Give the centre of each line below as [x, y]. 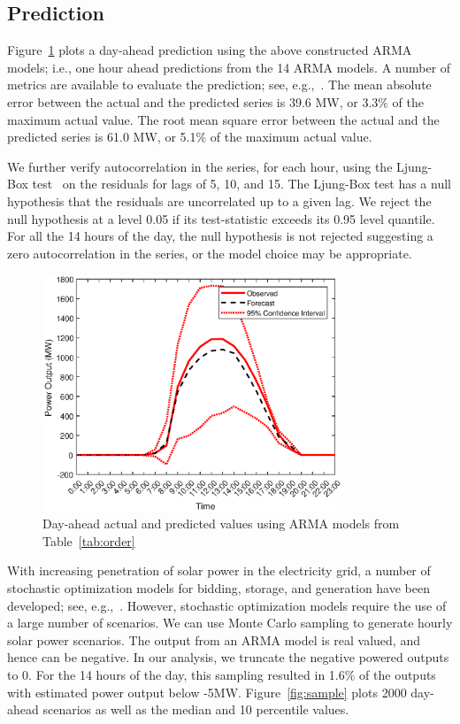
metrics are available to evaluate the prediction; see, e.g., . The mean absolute [219, 85]
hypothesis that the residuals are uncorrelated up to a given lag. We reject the [219, 200]
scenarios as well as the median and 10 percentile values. [196, 709]
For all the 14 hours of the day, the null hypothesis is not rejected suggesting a [220, 236]
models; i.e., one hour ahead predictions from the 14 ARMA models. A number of [229, 67]
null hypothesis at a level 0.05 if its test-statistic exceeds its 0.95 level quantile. [221, 218]
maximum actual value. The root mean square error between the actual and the [223, 119]
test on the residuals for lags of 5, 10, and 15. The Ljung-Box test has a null [241, 184]
